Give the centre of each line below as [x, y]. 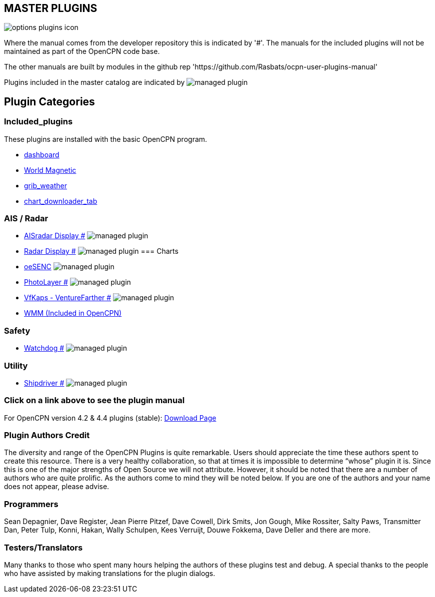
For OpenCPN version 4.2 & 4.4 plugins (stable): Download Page [110, 418]
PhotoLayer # [46, 282]
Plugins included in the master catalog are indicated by [94, 82]
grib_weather [45, 185]
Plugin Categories [49, 101]
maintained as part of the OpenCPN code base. [82, 51]
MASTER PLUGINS [51, 8]
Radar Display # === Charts [101, 251]
